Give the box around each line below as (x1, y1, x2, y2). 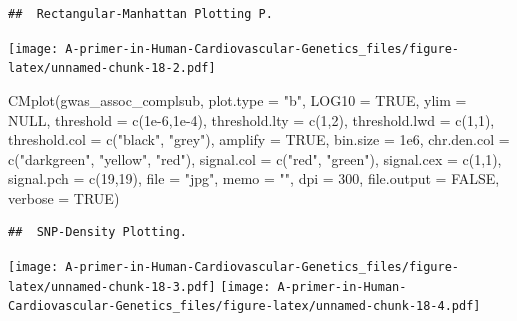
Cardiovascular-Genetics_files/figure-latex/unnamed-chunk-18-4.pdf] (8, 299, 481, 314)
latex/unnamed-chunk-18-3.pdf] (8, 279, 216, 294)
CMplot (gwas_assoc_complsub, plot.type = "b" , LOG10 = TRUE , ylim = (8, 89, 467, 110)
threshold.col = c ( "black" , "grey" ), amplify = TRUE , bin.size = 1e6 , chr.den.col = (8, 129, 510, 150)
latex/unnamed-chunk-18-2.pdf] (8, 61, 216, 76)
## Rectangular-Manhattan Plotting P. (8, 7, 273, 21)
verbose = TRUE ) (8, 187, 120, 208)
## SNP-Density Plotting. (8, 225, 187, 240)
